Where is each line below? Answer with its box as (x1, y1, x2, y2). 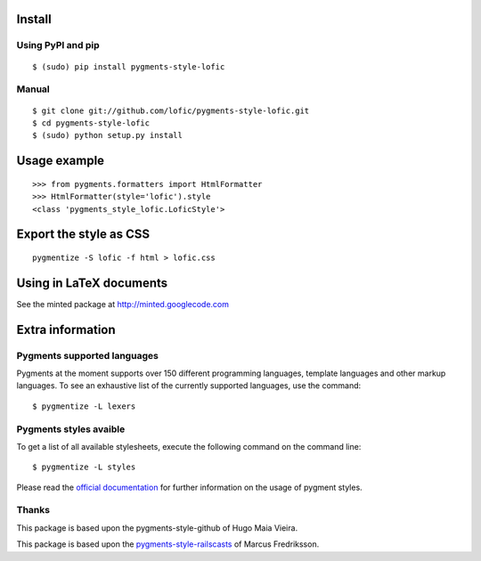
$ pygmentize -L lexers (32, 401, 136, 411)
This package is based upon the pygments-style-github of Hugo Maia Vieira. (16, 522, 298, 533)
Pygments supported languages (16, 349, 159, 362)
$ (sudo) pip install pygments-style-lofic (32, 61, 225, 71)
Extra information (16, 321, 116, 337)
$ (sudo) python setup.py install (32, 130, 183, 141)
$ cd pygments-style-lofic (32, 118, 151, 128)
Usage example (16, 153, 105, 168)
